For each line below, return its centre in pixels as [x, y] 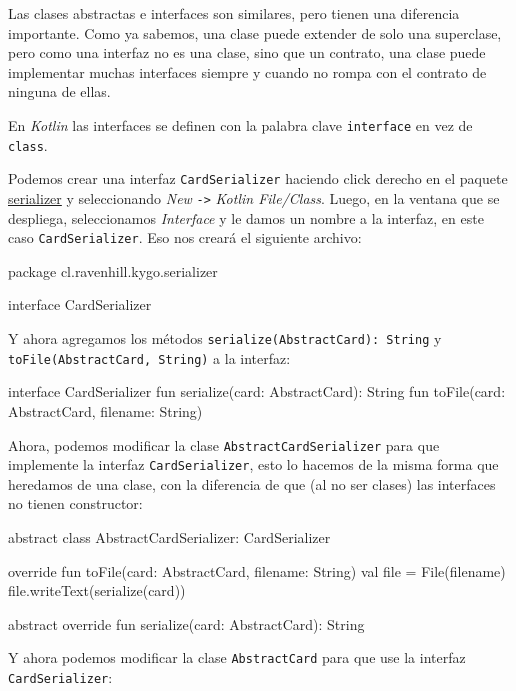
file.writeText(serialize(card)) [97, 590]
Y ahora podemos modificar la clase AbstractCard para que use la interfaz [237, 657]
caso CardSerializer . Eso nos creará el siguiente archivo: [185, 237]
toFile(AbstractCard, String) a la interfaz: [149, 357]
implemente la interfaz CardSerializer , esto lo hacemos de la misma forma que [253, 464]
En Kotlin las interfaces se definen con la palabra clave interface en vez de [240, 124]
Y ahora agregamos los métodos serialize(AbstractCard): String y [225, 338]
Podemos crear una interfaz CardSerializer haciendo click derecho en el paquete [258, 178]
